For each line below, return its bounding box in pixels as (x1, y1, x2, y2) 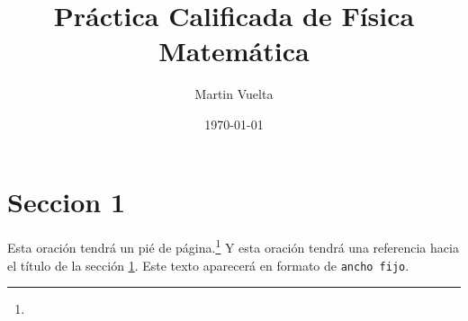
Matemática (158, 32, 310, 69)
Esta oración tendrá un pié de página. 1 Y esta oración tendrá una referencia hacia (7, 236, 459, 257)
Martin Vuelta (194, 85, 274, 103)
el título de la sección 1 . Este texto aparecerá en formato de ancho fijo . (7, 255, 409, 274)
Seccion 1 (7, 183, 126, 219)
